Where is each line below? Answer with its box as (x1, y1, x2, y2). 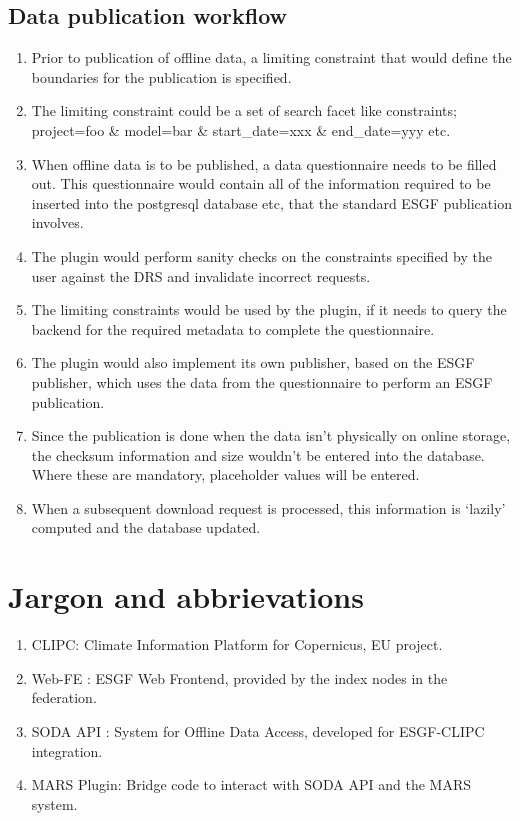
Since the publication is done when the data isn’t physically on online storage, (31, 425, 511, 446)
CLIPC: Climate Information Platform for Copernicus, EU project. (31, 634, 443, 655)
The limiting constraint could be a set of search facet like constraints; (31, 100, 457, 121)
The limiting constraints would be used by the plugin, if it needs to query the (31, 299, 507, 320)
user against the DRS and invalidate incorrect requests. (31, 265, 371, 286)
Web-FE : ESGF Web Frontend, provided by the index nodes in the (31, 667, 448, 688)
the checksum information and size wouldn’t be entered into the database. (31, 444, 485, 465)
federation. (31, 687, 97, 708)
